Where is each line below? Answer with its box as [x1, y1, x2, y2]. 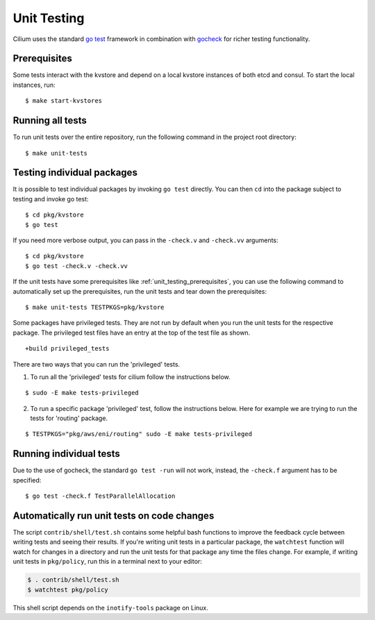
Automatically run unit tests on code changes [12, 510, 215, 521]
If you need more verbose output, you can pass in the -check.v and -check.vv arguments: [12, 236, 278, 244]
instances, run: [12, 81, 56, 89]
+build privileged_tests [25, 344, 110, 353]
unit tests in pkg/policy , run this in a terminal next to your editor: [12, 558, 203, 566]
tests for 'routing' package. [30, 414, 108, 423]
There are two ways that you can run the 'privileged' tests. [12, 360, 181, 368]
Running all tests [12, 115, 87, 126]
